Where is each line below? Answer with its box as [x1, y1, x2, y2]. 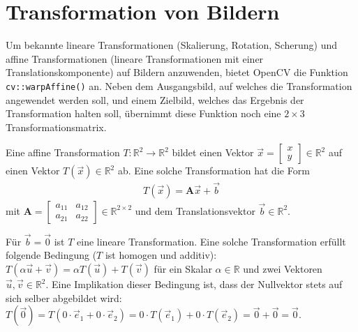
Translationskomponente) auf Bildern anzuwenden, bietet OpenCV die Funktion [6, 65, 348, 80]
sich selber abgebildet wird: [6, 290, 122, 305]
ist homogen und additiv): [105, 248, 217, 262]
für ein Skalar [154, 262, 212, 276]
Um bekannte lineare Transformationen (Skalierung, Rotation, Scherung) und [6, 38, 337, 52]
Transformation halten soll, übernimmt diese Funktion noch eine [6, 106, 281, 121]
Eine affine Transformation [6, 145, 120, 160]
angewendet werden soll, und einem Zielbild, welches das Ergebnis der [6, 92, 304, 107]
